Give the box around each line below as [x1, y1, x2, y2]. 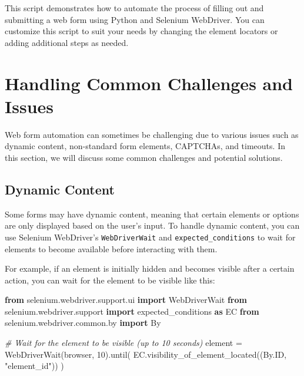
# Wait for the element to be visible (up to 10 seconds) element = [5, 337, 242, 349]
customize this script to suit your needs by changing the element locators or [5, 25, 278, 37]
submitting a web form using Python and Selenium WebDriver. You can [5, 13, 265, 25]
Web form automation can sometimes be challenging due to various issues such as [5, 128, 299, 140]
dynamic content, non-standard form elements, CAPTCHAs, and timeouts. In [5, 140, 285, 152]
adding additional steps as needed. [5, 36, 129, 48]
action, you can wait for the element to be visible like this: [5, 273, 215, 286]
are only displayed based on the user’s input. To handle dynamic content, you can [5, 219, 300, 232]
